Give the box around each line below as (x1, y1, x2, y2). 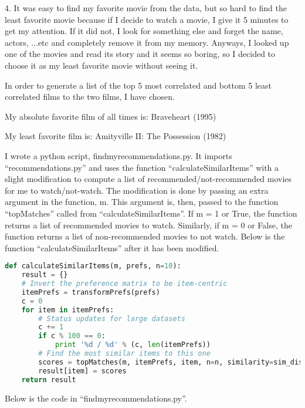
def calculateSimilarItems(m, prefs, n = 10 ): (5, 262, 181, 271)
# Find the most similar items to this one (38, 349, 211, 358)
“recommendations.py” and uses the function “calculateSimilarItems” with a (5, 161, 279, 173)
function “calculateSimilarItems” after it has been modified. (5, 241, 219, 254)
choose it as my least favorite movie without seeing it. (5, 59, 198, 71)
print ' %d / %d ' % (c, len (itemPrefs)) (55, 340, 211, 349)
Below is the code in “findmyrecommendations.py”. (5, 392, 187, 404)
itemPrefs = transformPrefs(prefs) (21, 288, 160, 296)
